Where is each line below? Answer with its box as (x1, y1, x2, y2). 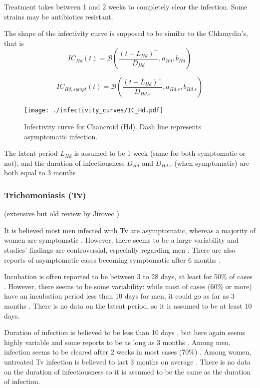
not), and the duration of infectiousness (4, 157, 125, 168)
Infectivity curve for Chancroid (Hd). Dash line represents (24, 121, 201, 132)
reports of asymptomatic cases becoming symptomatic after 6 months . (4, 254, 221, 265)
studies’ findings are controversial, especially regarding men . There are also (4, 245, 236, 255)
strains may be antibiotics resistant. (4, 11, 113, 21)
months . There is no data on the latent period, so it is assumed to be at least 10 (4, 300, 252, 311)
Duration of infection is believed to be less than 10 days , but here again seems (4, 327, 246, 338)
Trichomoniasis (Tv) (4, 188, 86, 201)
